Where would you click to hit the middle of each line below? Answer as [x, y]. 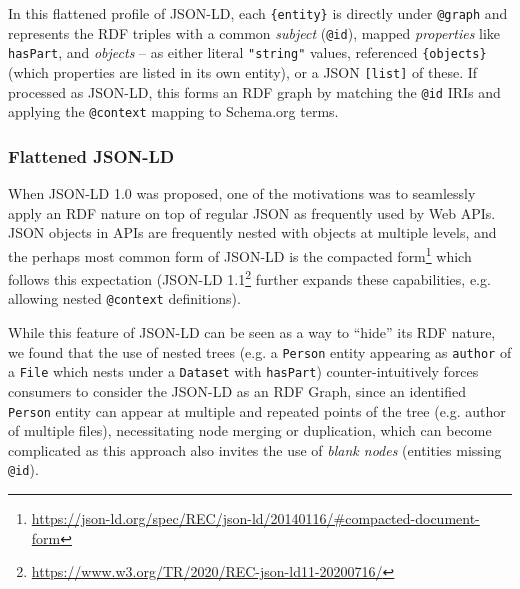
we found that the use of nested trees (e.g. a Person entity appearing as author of [260, 351]
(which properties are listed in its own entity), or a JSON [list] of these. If [243, 71]
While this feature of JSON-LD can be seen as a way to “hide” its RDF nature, [252, 332]
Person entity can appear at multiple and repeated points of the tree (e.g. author [257, 410]
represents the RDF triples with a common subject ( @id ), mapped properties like [254, 32]
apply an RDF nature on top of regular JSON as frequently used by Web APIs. [252, 212]
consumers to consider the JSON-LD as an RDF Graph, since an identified [237, 391]
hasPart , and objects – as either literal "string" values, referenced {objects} [247, 52]
